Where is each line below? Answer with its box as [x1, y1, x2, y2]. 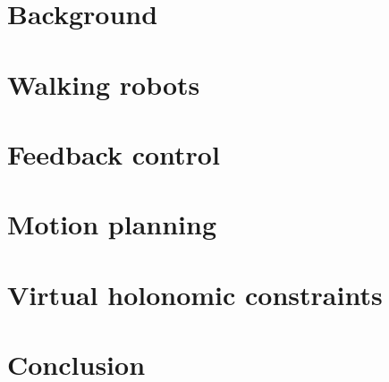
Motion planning [7, 206, 217, 242]
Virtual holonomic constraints [7, 276, 383, 312]
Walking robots [7, 65, 200, 102]
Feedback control [7, 135, 220, 172]
